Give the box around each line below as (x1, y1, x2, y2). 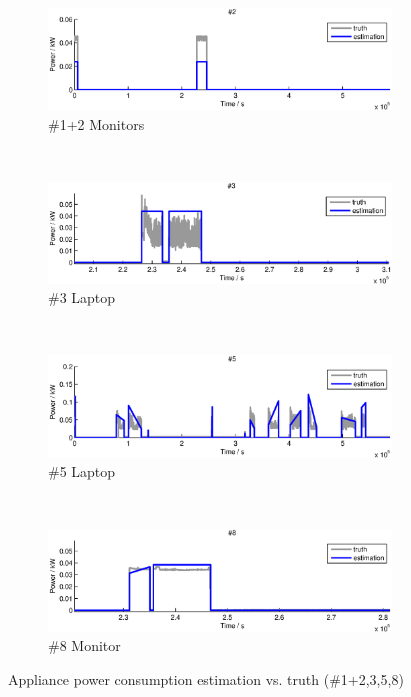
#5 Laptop (48, 461, 116, 482)
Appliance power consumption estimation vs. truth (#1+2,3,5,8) (8, 668, 404, 689)
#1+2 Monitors (48, 113, 145, 134)
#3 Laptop (48, 287, 116, 308)
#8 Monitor (48, 635, 121, 656)
